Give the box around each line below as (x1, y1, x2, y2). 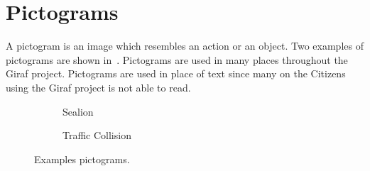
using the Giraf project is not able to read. (6, 79, 191, 94)
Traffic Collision (62, 128, 131, 143)
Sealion (62, 104, 94, 118)
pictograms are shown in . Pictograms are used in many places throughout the (6, 52, 348, 67)
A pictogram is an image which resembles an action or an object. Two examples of (6, 38, 364, 53)
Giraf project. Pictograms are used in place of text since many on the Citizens (6, 66, 346, 81)
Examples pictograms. (34, 151, 130, 166)
